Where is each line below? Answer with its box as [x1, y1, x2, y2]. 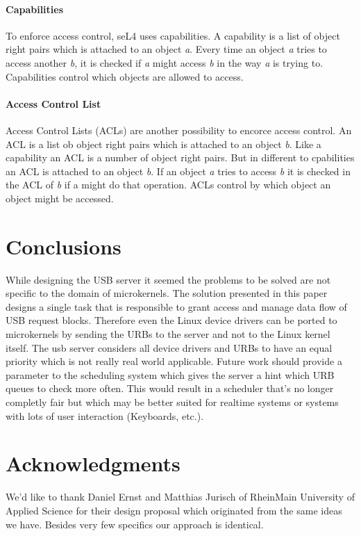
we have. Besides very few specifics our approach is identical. [6, 517, 264, 531]
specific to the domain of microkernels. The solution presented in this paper [6, 286, 328, 300]
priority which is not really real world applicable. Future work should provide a [6, 354, 342, 368]
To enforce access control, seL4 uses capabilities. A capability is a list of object [6, 28, 340, 42]
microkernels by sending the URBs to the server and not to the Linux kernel [6, 327, 330, 341]
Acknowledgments [6, 449, 180, 478]
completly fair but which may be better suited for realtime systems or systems [6, 395, 339, 409]
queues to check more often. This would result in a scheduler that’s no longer [6, 381, 334, 396]
